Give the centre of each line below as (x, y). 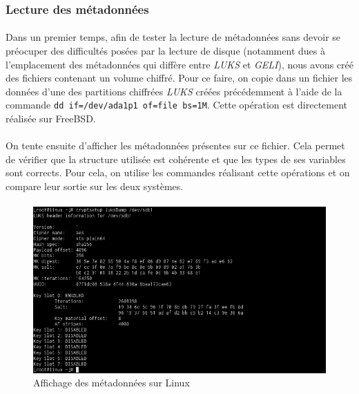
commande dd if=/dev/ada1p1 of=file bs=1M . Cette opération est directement (177, 105)
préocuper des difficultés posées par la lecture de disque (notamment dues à (165, 51)
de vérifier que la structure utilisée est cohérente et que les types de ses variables (176, 159)
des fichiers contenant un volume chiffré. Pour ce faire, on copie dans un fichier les (179, 78)
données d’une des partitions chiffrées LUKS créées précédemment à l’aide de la (174, 91)
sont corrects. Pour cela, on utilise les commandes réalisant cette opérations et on (178, 172)
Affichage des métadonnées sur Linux (111, 383)
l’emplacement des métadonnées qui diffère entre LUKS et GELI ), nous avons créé (179, 64)
